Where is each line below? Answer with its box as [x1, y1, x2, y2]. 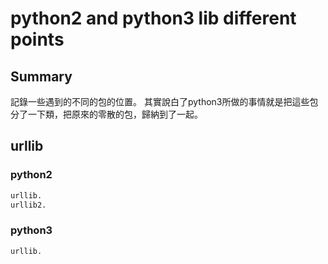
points [10, 28, 65, 51]
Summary [10, 68, 73, 85]
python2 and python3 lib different [10, 7, 297, 30]
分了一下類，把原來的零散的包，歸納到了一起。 [10, 108, 203, 120]
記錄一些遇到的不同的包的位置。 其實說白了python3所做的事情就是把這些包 [10, 96, 319, 107]
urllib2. [10, 200, 47, 210]
